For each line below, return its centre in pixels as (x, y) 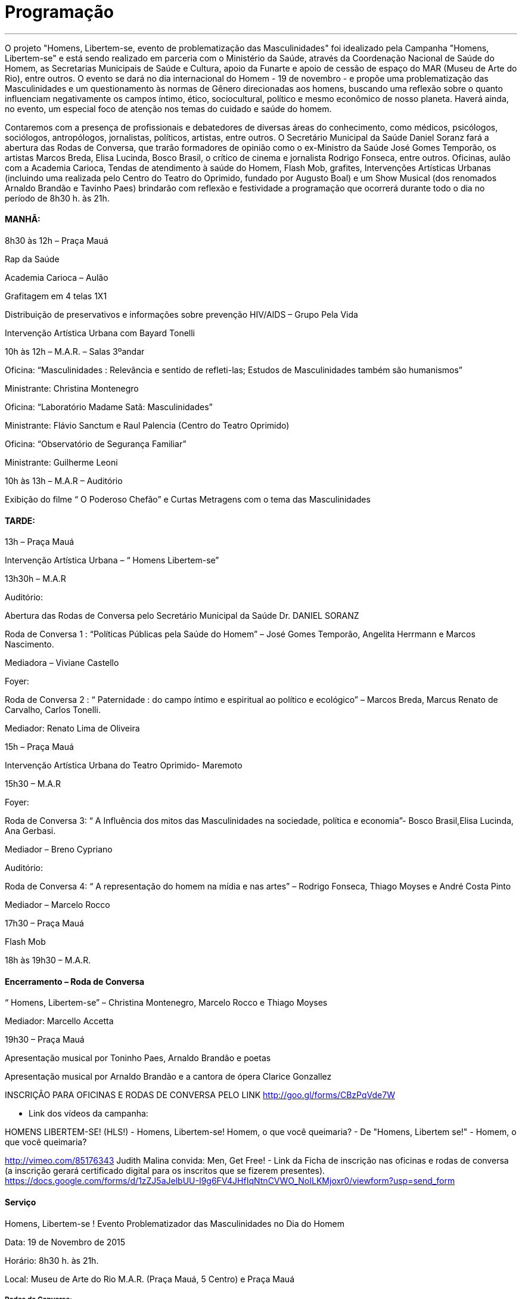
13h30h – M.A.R (35, 579)
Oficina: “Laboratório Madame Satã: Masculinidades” (109, 407)
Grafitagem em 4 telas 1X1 (56, 296)
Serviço (21, 1202)
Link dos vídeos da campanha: (88, 1114)
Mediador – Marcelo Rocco (58, 905)
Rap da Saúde (32, 259)
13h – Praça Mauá (40, 542)
